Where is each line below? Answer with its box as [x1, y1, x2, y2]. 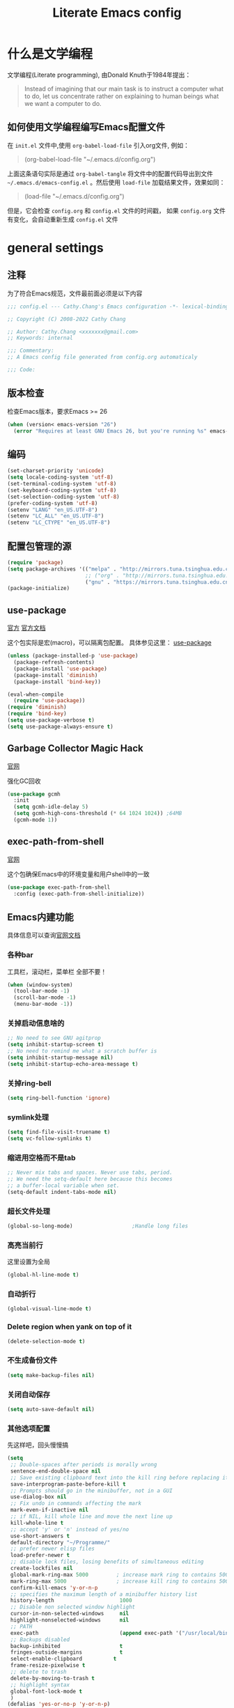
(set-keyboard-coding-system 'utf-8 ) [7, 486, 117, 494]
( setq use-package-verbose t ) [7, 717, 95, 724]
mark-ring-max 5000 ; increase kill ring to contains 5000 [10, 1578, 232, 1585]
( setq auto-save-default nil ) [7, 1406, 95, 1413]
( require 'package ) [7, 559, 64, 566]
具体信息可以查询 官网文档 [7, 931, 81, 940]
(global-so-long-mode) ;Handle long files [7, 1222, 189, 1230]
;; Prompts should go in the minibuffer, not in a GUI [10, 1487, 173, 1494]
